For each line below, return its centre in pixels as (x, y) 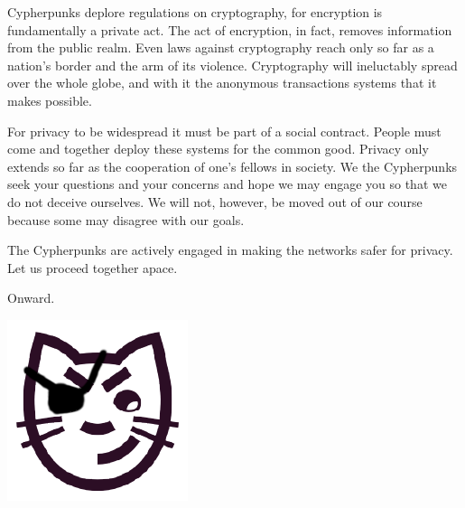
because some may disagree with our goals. (126, 219)
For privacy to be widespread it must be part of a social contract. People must (224, 131)
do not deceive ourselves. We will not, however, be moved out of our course (215, 201)
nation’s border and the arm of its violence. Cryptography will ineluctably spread (232, 65)
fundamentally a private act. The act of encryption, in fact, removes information (230, 29)
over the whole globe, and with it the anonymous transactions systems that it (222, 83)
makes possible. (50, 100)
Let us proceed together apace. (93, 267)
